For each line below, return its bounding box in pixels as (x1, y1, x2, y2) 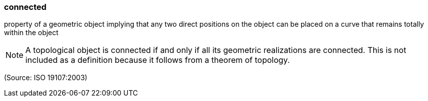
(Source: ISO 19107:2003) (4, 73, 88, 82)
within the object (4, 28, 59, 37)
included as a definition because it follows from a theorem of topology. (25, 55, 290, 65)
